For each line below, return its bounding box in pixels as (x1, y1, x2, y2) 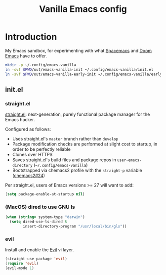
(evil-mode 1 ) (5, 266, 35, 271)
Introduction (5, 31, 57, 43)
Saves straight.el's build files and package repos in (12, 157, 116, 163)
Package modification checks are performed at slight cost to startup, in (12, 141, 158, 147)
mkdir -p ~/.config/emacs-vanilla (5, 62, 77, 67)
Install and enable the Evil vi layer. (5, 247, 74, 253)
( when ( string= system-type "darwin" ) (5, 215, 85, 220)
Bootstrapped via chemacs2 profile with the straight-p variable (12, 167, 142, 174)
